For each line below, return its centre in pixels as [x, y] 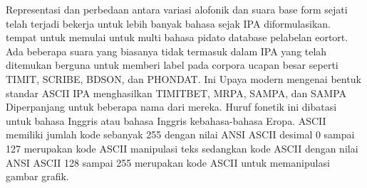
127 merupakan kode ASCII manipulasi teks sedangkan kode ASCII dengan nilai [182, 148]
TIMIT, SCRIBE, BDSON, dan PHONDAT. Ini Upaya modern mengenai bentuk [183, 78]
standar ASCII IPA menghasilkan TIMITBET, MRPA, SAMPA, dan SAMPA [176, 93]
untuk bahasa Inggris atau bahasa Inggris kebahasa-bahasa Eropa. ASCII [166, 120]
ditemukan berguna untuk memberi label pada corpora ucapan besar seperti [172, 65]
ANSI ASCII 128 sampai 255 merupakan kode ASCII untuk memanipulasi [168, 162]
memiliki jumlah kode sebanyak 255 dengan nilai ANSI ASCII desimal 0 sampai [180, 134]
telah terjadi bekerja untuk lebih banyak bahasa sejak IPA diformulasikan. [169, 23]
